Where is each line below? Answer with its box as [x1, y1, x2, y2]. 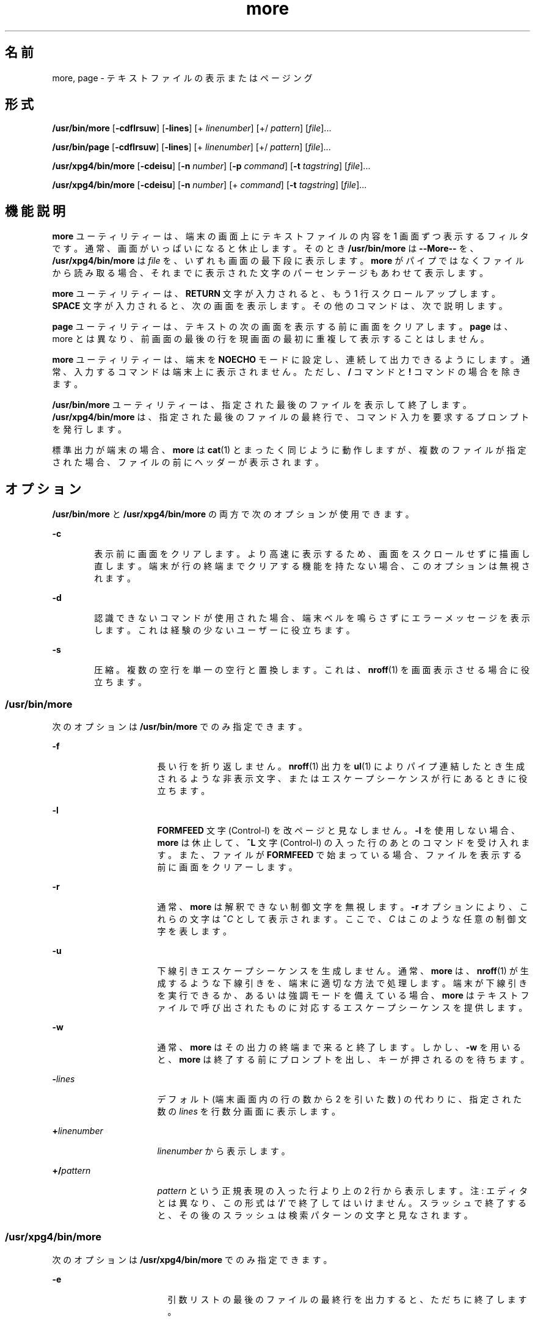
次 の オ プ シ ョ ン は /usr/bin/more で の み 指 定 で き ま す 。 [52, 721, 307, 732]
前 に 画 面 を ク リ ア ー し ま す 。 [157, 861, 297, 872]
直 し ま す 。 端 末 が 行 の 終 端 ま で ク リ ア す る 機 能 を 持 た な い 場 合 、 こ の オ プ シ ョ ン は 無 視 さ [94, 561, 530, 572]
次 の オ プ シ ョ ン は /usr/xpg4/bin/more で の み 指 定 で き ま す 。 [52, 1254, 332, 1265]
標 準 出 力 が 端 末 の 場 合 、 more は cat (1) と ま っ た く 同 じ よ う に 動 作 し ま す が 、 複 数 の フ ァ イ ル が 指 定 [52, 445, 526, 456]
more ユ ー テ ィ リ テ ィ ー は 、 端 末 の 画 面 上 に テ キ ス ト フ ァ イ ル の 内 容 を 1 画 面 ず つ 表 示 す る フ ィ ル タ [52, 231, 529, 242]
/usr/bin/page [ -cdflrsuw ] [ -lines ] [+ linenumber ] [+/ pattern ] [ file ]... [52, 142, 331, 153]
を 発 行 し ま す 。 [52, 424, 127, 435]
